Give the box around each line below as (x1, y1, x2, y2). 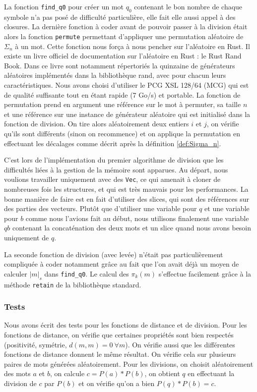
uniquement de (4, 232, 49, 242)
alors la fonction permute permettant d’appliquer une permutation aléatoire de (4, 31, 244, 41)
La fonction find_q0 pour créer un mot (4, 1, 124, 11)
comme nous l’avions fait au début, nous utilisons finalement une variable (25, 213, 249, 223)
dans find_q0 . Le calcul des (44, 268, 129, 279)
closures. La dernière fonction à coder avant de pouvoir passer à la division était (4, 21, 248, 32)
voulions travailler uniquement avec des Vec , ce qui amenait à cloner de (4, 174, 221, 184)
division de (4, 378, 37, 388)
